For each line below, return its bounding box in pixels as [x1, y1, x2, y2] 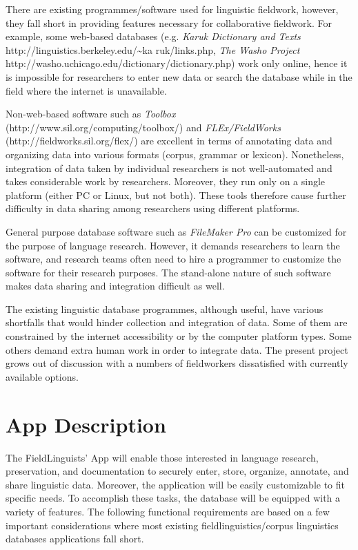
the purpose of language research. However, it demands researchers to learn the [6, 238, 340, 252]
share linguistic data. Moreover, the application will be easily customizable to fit [6, 477, 345, 491]
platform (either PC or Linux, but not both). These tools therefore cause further [6, 187, 346, 202]
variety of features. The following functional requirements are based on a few [6, 504, 330, 518]
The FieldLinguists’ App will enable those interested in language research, [6, 450, 319, 464]
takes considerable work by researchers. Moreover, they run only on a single [6, 174, 326, 189]
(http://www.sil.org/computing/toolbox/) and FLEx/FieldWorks [6, 120, 281, 134]
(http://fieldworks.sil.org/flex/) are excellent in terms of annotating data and [6, 133, 332, 148]
